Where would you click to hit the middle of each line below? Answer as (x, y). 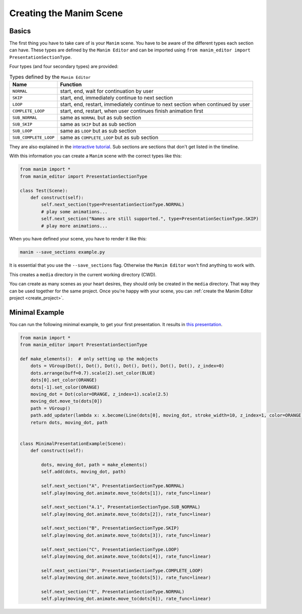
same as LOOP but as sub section (98, 131)
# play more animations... (74, 226)
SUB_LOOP (22, 131)
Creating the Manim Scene (66, 13)
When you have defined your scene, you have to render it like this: (78, 239)
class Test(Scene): (44, 191)
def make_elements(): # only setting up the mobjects (89, 359)
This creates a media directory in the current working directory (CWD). (83, 274)
